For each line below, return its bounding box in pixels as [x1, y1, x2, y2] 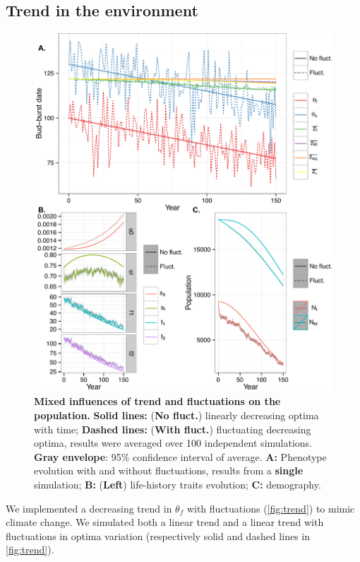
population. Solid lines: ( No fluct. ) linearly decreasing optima [34, 408, 319, 422]
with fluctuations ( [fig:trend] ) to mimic [186, 500, 355, 515]
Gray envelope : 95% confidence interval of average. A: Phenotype [34, 449, 327, 464]
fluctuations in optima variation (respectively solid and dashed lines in [6, 528, 311, 543]
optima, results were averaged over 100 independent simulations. [34, 435, 313, 450]
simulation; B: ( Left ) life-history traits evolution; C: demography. [34, 476, 321, 491]
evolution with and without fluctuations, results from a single [34, 463, 304, 478]
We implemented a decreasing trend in [6, 500, 172, 515]
